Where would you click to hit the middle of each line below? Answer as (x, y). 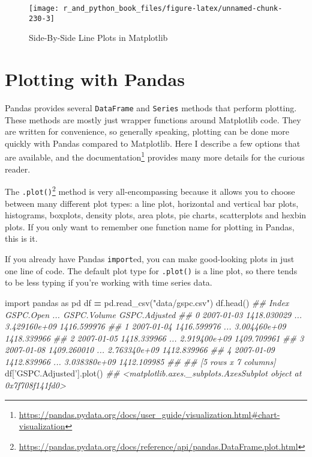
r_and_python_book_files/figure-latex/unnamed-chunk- (173, 8)
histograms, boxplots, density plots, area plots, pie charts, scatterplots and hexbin (156, 215)
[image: (44, 8)
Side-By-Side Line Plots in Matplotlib (98, 38)
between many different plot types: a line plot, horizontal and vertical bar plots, (152, 203)
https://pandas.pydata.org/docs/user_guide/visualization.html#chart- (149, 414)
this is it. (21, 238)
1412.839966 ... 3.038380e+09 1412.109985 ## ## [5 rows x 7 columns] (140, 361)
